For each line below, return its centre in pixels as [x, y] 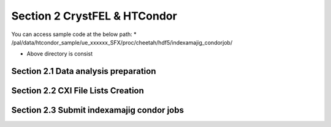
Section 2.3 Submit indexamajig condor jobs [97, 110]
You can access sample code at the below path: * [74, 34]
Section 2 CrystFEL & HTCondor [94, 16]
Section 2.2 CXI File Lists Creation [78, 91]
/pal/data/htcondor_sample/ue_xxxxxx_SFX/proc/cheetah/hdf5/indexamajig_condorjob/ [122, 42]
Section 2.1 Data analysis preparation [84, 71]
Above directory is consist [60, 54]
